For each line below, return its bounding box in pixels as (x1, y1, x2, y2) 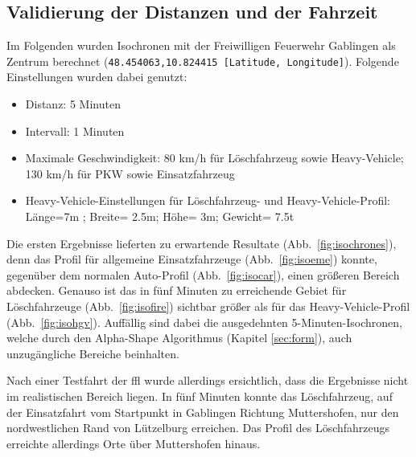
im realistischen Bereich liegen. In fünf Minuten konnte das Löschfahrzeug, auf (6, 387, 393, 404)
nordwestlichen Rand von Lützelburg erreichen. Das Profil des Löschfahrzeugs (6, 419, 390, 436)
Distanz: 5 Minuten (25, 96, 121, 112)
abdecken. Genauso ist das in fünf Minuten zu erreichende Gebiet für (6, 282, 347, 299)
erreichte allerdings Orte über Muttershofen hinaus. (6, 435, 261, 451)
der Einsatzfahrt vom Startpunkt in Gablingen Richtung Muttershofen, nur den (6, 403, 399, 420)
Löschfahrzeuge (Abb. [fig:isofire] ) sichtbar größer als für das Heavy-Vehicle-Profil (6, 297, 410, 314)
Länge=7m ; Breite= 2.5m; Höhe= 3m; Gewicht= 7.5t (25, 208, 294, 225)
